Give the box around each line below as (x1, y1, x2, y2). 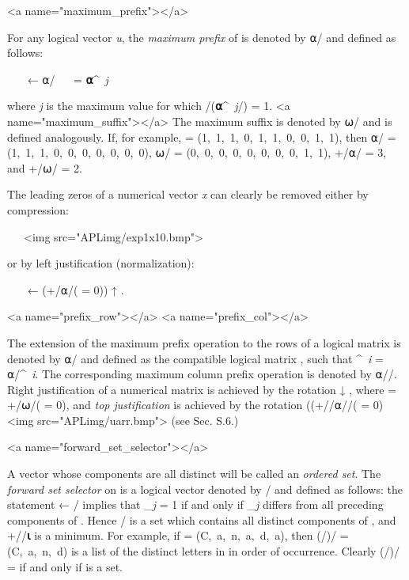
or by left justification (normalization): (7, 255, 195, 271)
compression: (7, 201, 69, 218)
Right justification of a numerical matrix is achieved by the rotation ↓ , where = (7, 381, 397, 397)
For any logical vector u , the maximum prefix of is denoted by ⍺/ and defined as (7, 28, 396, 45)
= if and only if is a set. (7, 558, 123, 574)
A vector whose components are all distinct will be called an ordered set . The (7, 465, 381, 482)
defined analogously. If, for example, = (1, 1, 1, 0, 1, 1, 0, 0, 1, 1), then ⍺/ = (7, 128, 396, 145)
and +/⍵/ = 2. (7, 159, 82, 176)
